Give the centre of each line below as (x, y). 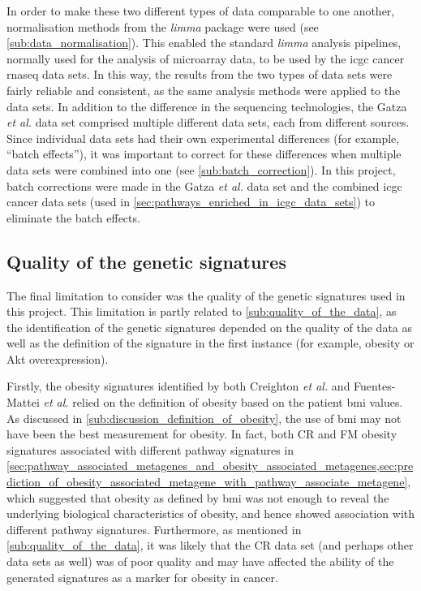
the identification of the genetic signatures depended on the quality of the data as (210, 327)
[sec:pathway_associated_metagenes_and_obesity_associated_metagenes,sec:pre (210, 466)
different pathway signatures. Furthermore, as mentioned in (154, 529)
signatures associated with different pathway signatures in (150, 449)
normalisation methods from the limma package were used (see (163, 26)
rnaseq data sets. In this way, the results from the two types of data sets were (200, 74)
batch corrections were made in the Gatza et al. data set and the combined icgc (204, 185)
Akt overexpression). (58, 358)
